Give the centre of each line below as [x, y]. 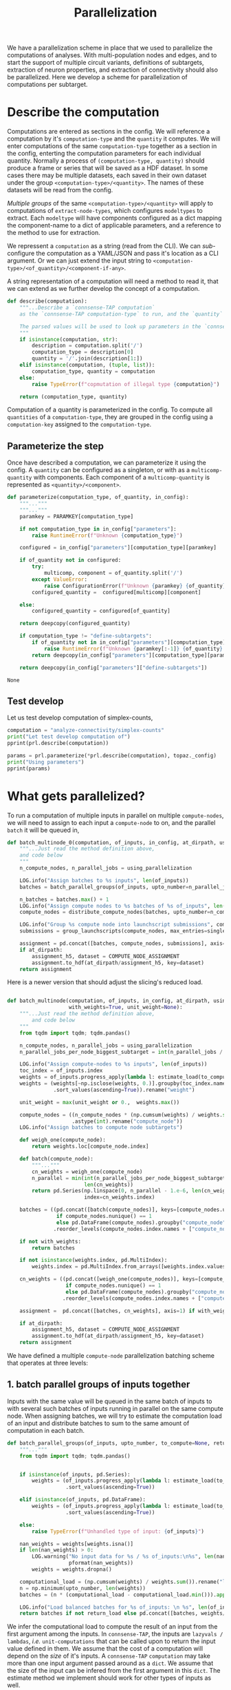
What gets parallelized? [76, 796]
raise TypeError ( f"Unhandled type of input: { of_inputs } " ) [118, 1531]
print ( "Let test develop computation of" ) [69, 737]
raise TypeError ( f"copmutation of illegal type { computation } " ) [126, 384]
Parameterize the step [56, 446]
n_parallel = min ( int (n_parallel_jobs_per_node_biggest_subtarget [129, 1178]
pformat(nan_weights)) [101, 1563]
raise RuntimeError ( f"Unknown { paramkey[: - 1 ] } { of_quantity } [133, 649]
